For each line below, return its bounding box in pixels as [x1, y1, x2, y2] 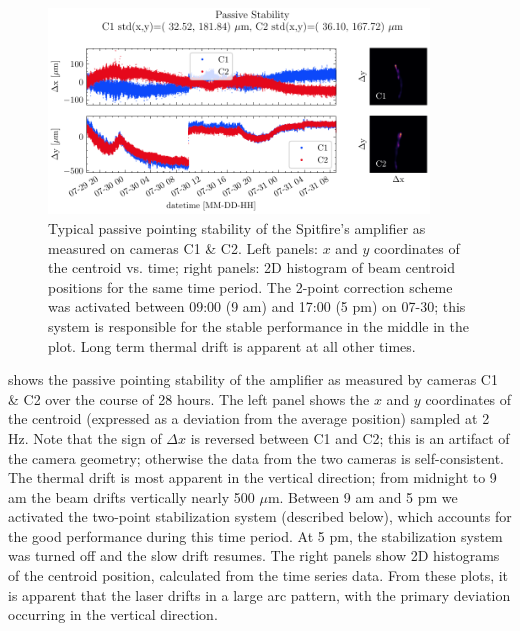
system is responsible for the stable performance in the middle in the [48, 315, 469, 336]
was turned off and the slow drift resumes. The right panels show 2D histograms [8, 545, 500, 566]
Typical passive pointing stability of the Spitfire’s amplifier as [48, 217, 426, 238]
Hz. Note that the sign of [8, 427, 162, 448]
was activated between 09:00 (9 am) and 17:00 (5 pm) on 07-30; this [48, 296, 466, 317]
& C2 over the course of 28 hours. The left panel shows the [8, 388, 370, 409]
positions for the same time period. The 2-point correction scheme [48, 276, 453, 297]
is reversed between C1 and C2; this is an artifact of [190, 427, 510, 448]
